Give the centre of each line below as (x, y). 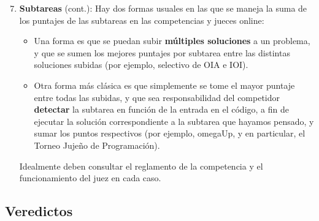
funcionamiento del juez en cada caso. (90, 178)
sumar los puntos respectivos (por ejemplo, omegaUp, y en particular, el (170, 133)
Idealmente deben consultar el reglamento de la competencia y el (141, 166)
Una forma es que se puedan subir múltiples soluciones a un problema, (172, 41)
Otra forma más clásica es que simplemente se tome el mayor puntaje (164, 85)
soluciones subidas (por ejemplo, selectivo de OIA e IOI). (141, 65)
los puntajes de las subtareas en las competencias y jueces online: (142, 20)
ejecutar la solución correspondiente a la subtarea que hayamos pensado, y (174, 121)
